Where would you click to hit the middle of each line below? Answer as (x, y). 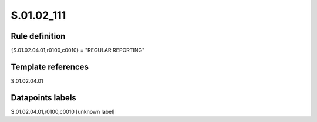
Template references (50, 67)
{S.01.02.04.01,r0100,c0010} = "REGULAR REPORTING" (78, 50)
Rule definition (38, 36)
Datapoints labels (43, 98)
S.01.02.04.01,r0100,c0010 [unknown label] (63, 111)
